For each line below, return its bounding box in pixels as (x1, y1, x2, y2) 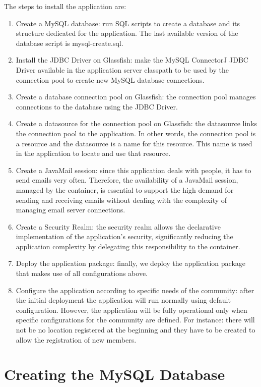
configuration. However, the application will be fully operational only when (16, 304, 247, 315)
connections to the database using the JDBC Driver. (16, 101, 178, 112)
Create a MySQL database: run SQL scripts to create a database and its (16, 18, 240, 28)
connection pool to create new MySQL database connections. (16, 74, 205, 85)
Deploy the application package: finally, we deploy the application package (16, 258, 246, 268)
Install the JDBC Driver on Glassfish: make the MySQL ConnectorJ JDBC (16, 54, 248, 65)
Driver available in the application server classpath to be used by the (16, 64, 229, 75)
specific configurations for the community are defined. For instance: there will (16, 314, 255, 325)
